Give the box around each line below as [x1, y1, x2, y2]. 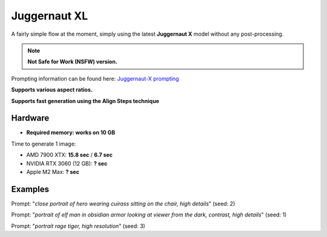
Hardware [11, 113, 50, 124]
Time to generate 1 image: [11, 140, 76, 147]
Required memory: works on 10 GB [26, 129, 116, 136]
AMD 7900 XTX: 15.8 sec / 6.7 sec [26, 152, 113, 159]
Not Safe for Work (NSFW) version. [27, 58, 117, 65]
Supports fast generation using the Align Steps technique [11, 97, 160, 104]
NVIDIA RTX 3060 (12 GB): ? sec [26, 159, 108, 167]
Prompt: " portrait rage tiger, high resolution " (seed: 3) [11, 222, 145, 230]
